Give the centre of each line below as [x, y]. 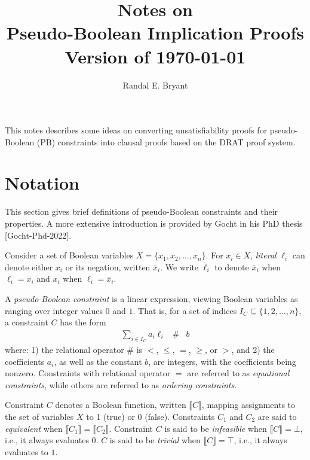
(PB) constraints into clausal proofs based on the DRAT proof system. [166, 141]
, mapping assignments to [248, 405]
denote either [29, 266]
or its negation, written [108, 266]
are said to [277, 416]
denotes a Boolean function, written [121, 405]
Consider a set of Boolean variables [69, 255]
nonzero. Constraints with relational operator [88, 373]
